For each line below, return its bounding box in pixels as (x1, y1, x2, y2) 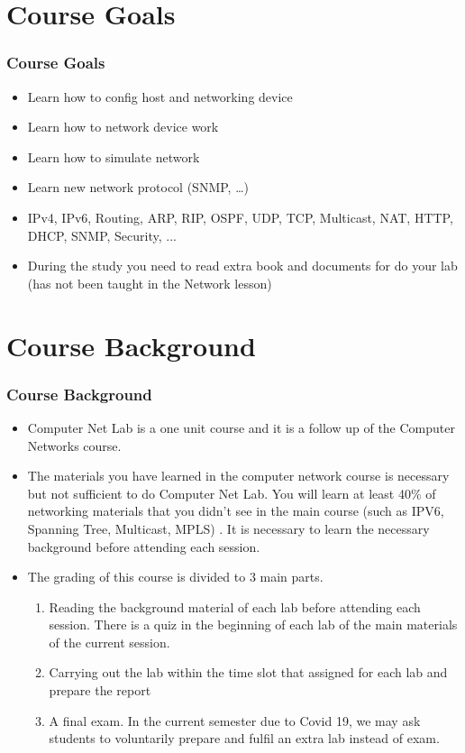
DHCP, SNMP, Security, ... (27, 225, 177, 244)
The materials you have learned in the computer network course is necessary (27, 466, 450, 485)
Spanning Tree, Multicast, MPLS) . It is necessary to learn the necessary (27, 519, 430, 537)
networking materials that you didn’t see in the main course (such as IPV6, (27, 501, 444, 520)
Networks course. (27, 436, 122, 455)
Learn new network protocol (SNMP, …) (27, 178, 249, 197)
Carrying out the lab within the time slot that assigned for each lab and (49, 663, 448, 682)
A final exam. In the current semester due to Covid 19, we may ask (49, 711, 421, 730)
